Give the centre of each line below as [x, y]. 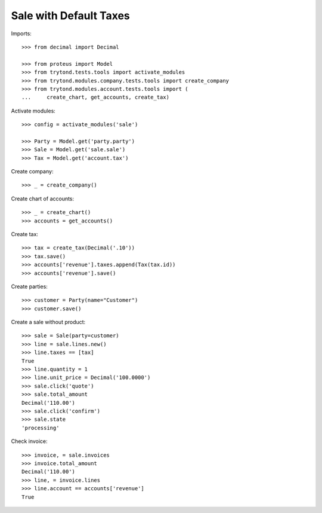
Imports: [21, 33]
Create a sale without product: [48, 322]
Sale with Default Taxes [71, 16]
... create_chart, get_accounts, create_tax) [96, 97]
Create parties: [29, 286]
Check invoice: [29, 441]
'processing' [41, 428]
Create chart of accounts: [43, 199]
